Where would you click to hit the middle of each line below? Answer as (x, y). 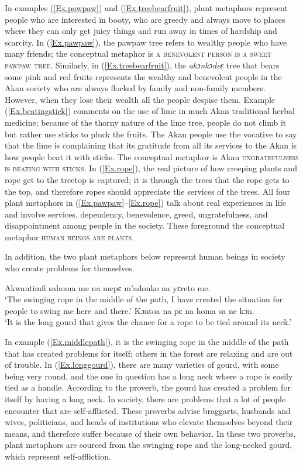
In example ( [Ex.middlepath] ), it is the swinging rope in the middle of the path (147, 342)
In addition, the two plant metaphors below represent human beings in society (145, 256)
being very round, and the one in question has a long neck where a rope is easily (149, 376)
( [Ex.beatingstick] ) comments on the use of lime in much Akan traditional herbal (150, 111)
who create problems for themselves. (70, 268)
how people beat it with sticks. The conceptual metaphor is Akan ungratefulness (152, 156)
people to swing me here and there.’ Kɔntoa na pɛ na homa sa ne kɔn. (130, 310)
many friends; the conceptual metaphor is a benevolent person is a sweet (138, 53)
